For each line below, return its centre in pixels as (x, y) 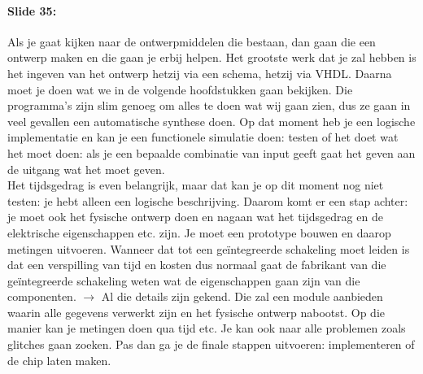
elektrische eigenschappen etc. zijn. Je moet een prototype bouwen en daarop (199, 232)
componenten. (42, 296)
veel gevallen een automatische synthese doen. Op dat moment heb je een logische (211, 121)
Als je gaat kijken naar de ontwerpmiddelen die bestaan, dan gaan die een (192, 41)
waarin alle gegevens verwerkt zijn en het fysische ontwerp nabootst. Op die (196, 312)
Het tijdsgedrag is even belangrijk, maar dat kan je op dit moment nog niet (196, 185)
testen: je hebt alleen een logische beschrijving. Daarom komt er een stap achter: (208, 200)
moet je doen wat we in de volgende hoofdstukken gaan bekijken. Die (180, 89)
